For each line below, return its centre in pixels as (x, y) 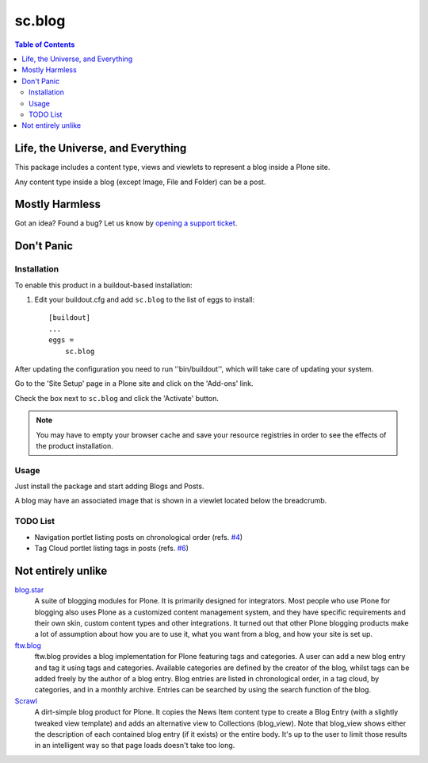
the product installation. (75, 445)
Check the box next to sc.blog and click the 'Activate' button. (117, 398)
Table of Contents (45, 44)
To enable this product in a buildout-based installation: (104, 285)
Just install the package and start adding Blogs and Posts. (109, 486)
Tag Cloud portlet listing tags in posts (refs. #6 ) (112, 548)
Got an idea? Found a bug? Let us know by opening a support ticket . (126, 223)
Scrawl (26, 701)
